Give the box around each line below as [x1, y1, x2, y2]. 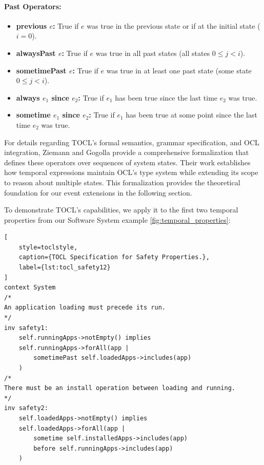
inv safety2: [4, 404, 48, 412]
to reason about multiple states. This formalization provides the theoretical [4, 177, 240, 187]
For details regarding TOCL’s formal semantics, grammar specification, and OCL [4, 137, 259, 147]
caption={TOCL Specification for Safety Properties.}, [18, 254, 210, 261]
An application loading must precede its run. [4, 304, 166, 312]
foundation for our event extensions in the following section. [4, 187, 192, 198]
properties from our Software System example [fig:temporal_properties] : [4, 214, 231, 225]
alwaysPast [16, 47, 56, 58]
